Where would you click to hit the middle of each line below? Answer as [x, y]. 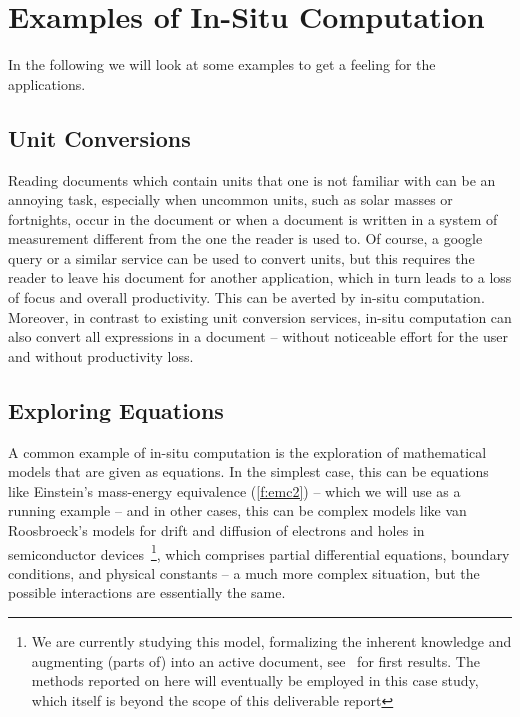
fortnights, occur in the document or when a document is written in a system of [253, 218]
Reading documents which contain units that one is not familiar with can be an [252, 179]
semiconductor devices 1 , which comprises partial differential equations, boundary [259, 552]
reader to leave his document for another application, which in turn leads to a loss [260, 277]
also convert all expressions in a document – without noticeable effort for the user [258, 336]
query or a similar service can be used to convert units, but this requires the [241, 257]
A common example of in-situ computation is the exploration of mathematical [247, 451]
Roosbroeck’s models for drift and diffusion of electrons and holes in [216, 530]
